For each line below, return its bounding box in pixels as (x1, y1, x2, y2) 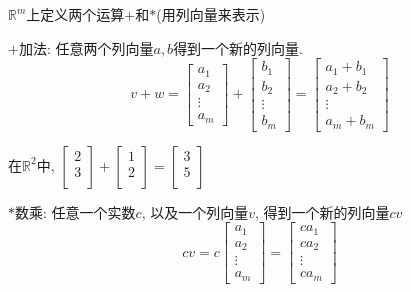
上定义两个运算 (26, 4, 125, 24)
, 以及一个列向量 (141, 201, 249, 222)
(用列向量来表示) (156, 4, 266, 24)
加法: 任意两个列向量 (18, 37, 154, 58)
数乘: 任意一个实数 (15, 201, 136, 222)
